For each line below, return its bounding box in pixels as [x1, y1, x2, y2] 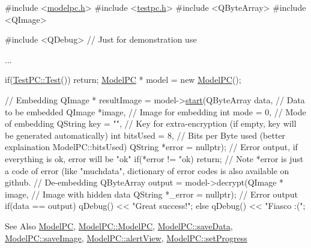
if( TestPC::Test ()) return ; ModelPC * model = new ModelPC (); [5, 73, 241, 86]
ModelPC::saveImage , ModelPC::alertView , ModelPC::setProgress [5, 231, 247, 244]
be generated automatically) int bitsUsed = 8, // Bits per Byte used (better [5, 129, 286, 141]
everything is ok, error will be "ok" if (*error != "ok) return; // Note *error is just [5, 152, 304, 165]
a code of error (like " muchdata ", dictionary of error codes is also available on [5, 164, 289, 177]
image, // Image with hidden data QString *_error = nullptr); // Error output [5, 187, 298, 200]
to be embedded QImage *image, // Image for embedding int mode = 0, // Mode [5, 105, 306, 118]
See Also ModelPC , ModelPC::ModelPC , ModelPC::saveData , [5, 219, 233, 232]
